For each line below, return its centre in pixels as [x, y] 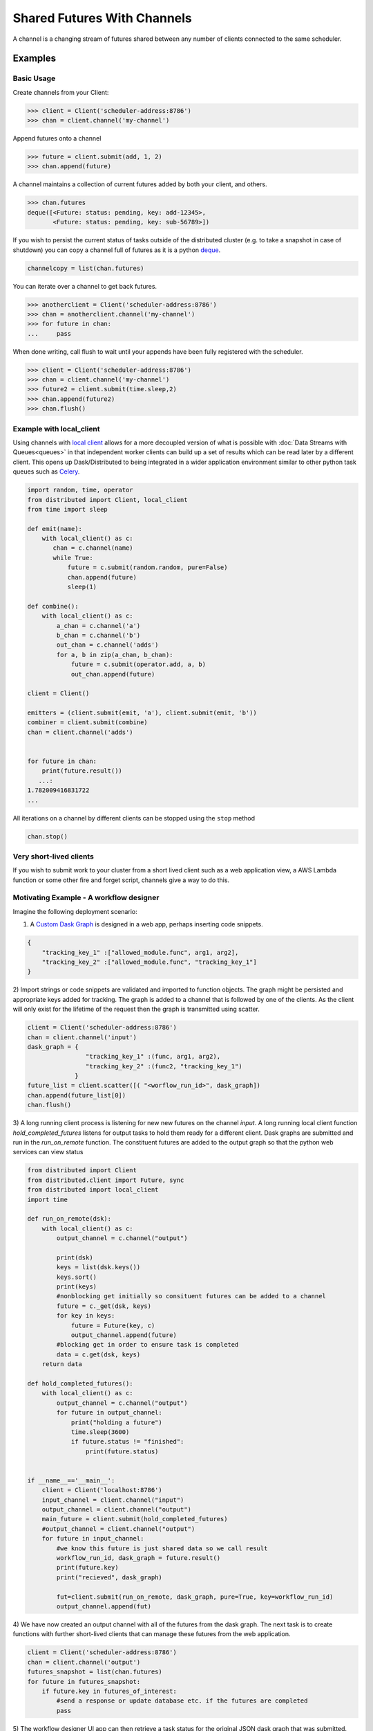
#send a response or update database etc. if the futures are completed [182, 1701]
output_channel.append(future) [124, 1335]
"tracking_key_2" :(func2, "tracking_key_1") [164, 1066]
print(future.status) [122, 1451]
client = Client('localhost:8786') [102, 1490]
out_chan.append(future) [113, 674]
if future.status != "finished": [127, 1442]
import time [48, 1199]
